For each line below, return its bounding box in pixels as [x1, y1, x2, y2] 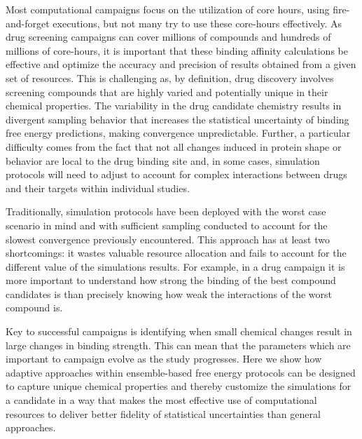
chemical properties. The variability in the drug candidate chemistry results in [6, 98, 342, 113]
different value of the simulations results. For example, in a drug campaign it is [6, 259, 345, 273]
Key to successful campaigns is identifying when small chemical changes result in [6, 324, 352, 339]
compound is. [6, 300, 63, 315]
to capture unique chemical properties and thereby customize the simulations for [6, 379, 351, 393]
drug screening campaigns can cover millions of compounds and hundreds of [6, 29, 331, 44]
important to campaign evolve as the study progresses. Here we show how [6, 351, 322, 366]
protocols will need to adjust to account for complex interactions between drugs [6, 167, 347, 182]
